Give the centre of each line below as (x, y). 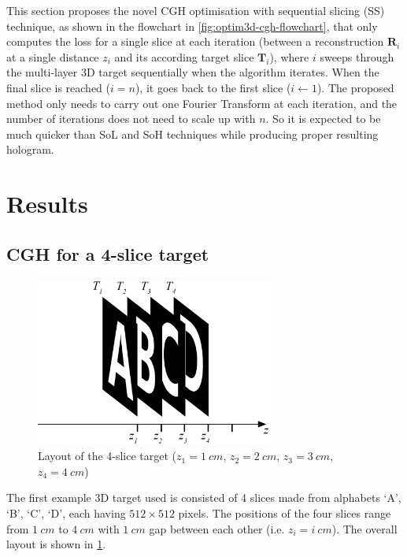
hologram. (30, 149)
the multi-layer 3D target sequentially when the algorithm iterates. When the (193, 72)
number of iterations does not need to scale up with (131, 119)
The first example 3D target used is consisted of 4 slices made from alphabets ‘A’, (204, 498)
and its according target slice (184, 56)
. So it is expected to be (323, 119)
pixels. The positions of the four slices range (285, 513)
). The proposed (355, 87)
